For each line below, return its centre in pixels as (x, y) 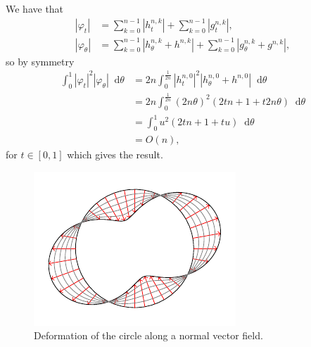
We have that (35, 8)
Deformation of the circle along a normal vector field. (148, 335)
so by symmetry (40, 61)
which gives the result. (115, 154)
